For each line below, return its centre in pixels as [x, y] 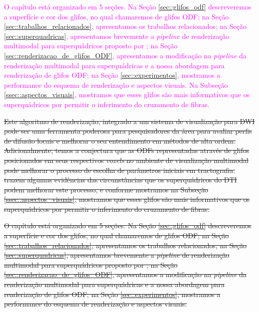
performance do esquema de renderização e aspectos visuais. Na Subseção [116, 84]
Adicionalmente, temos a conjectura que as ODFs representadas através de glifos [127, 150]
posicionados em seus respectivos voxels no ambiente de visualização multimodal [126, 160]
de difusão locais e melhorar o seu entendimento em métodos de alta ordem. [120, 140]
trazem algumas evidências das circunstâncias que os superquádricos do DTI [121, 180]
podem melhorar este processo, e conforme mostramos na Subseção [106, 189]
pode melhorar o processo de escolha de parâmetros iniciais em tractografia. [120, 170]
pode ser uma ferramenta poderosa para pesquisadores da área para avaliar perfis [128, 131]
